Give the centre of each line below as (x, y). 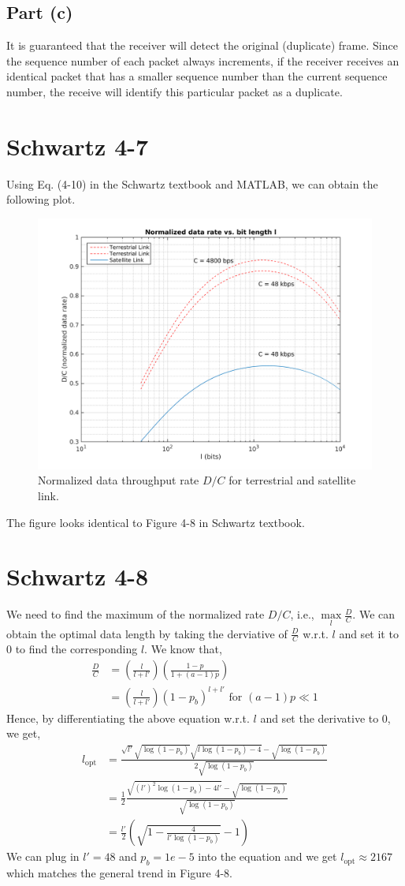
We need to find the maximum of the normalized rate (136, 614)
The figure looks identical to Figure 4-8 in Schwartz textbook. (156, 522)
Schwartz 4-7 (78, 146)
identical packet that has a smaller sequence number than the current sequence (197, 76)
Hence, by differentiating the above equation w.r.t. (128, 718)
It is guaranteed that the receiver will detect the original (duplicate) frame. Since (202, 45)
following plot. (41, 199)
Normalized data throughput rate (119, 480)
